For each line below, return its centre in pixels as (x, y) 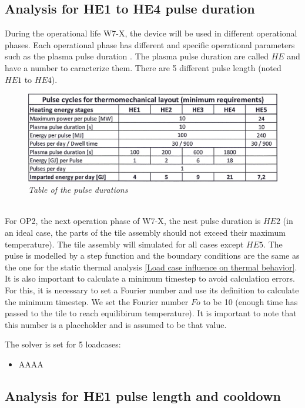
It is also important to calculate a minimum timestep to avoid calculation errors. (150, 278)
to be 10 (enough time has (250, 301)
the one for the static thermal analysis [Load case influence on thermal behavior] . (151, 267)
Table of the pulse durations (78, 190)
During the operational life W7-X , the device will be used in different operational (151, 33)
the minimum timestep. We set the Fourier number (97, 301)
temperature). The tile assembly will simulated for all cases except (124, 244)
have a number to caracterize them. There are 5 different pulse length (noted (143, 67)
